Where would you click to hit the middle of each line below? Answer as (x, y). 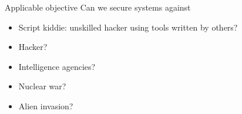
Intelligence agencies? (57, 66)
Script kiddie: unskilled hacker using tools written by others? (128, 27)
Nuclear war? (42, 86)
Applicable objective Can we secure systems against (98, 7)
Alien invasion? (46, 105)
